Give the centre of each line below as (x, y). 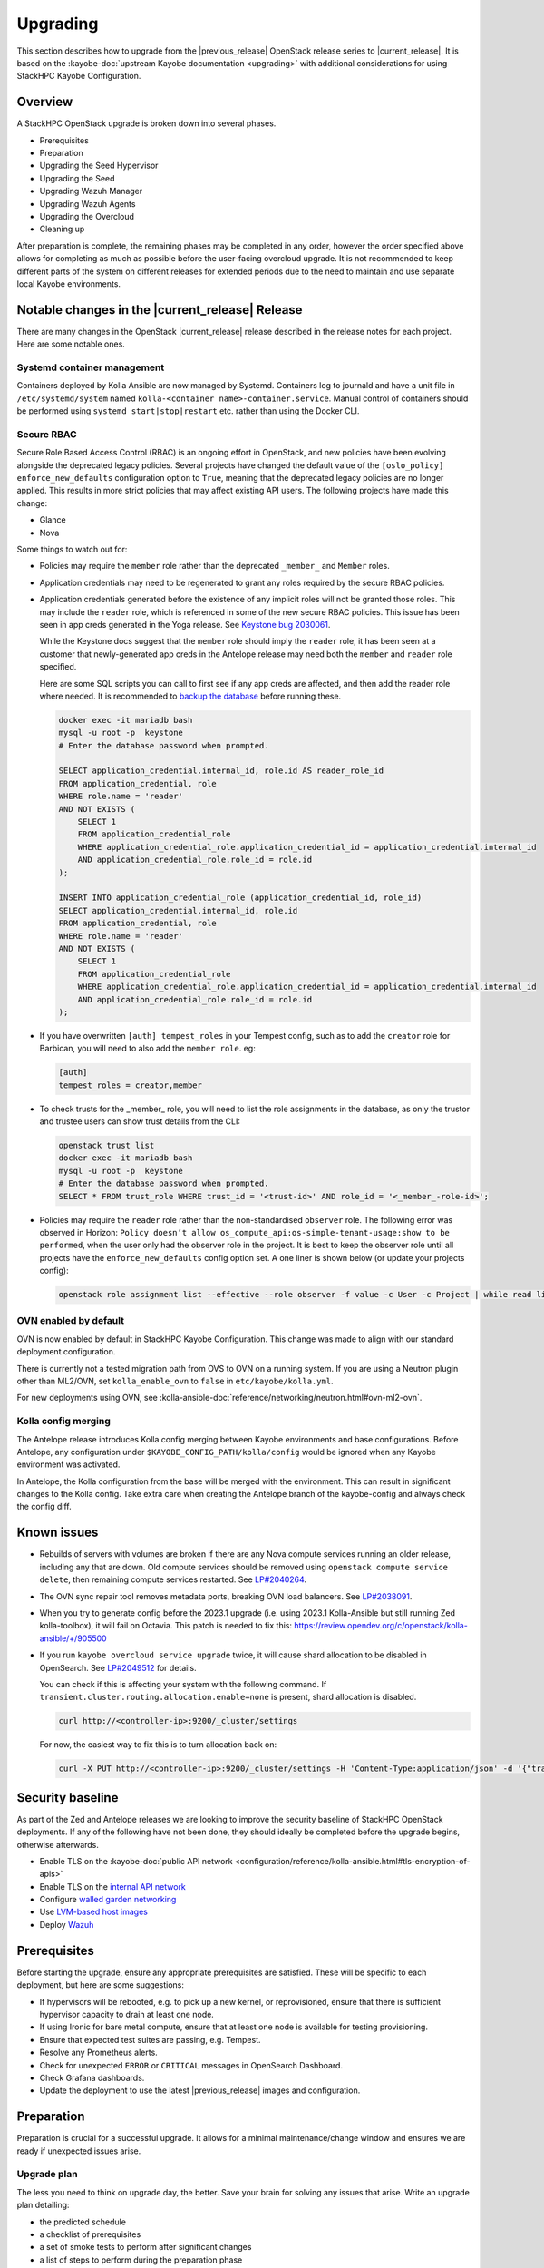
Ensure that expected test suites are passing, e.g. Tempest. (150, 2039)
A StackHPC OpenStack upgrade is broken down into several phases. (146, 123)
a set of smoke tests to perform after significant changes (146, 2247)
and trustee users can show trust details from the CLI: (140, 1121)
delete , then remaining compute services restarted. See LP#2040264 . (173, 1579)
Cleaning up (62, 229)
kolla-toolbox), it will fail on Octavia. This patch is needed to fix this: (165, 1626)
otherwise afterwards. (58, 1844)
